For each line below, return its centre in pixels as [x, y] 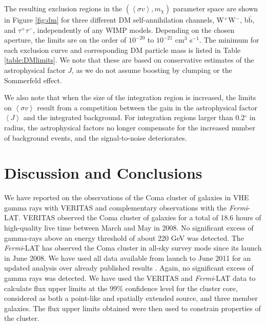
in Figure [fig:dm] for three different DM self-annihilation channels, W [114, 20]
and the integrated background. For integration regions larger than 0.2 [134, 117]
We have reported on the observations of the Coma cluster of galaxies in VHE [127, 197]
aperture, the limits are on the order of [65, 40]
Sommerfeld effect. [33, 80]
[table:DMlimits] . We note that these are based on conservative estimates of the [129, 60]
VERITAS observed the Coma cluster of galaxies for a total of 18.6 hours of [142, 217]
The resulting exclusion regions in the [63, 8]
